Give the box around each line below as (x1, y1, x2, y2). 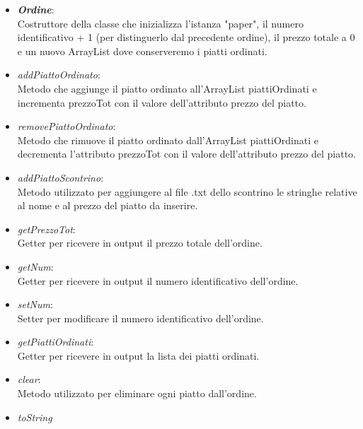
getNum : (17, 259, 54, 274)
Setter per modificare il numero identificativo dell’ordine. (17, 310, 264, 325)
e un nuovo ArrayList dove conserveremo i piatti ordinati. (17, 43, 267, 58)
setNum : (17, 297, 53, 312)
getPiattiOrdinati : (17, 334, 94, 349)
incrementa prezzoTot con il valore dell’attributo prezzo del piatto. (17, 95, 306, 110)
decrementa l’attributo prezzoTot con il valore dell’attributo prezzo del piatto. (17, 146, 356, 161)
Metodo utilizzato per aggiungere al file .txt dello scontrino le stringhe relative (17, 184, 357, 199)
